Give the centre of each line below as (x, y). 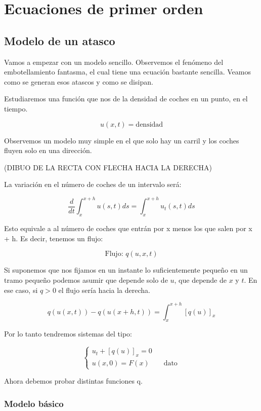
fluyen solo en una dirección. (48, 150)
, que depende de (200, 280)
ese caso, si (21, 290)
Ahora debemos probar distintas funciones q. (73, 381)
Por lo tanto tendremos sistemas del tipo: (68, 334)
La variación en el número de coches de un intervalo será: (93, 184)
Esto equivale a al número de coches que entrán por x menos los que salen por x (128, 228)
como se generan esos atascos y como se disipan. (79, 81)
